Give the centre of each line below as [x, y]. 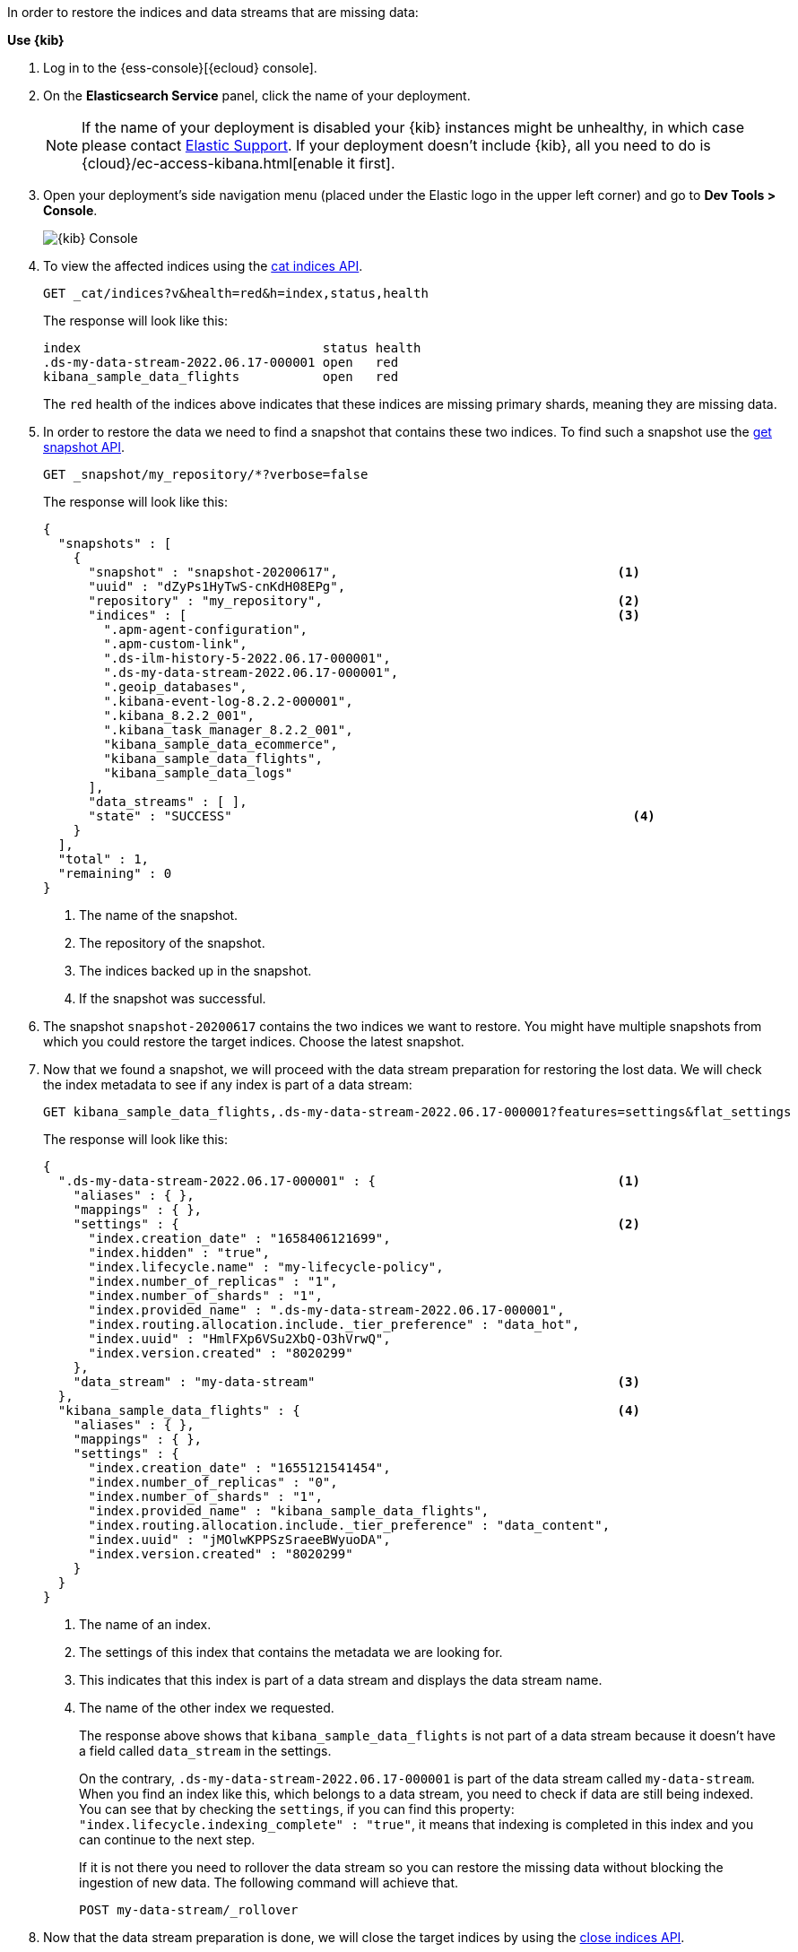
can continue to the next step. [167, 1839]
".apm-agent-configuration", [206, 629]
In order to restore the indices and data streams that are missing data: [213, 12]
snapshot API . [84, 447]
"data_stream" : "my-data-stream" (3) [356, 1382]
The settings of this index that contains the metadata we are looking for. [291, 1652]
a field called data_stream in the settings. [205, 1751]
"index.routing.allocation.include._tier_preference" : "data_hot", [334, 1324]
